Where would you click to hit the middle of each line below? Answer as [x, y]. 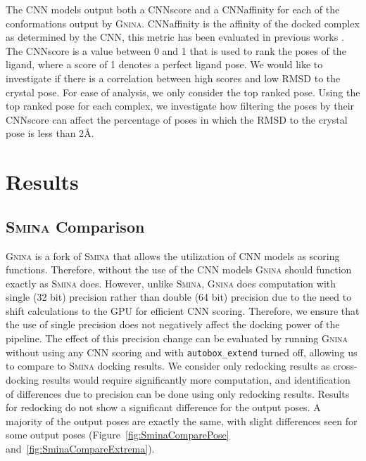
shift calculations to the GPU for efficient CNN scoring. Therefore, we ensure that [183, 310]
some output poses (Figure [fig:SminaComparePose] [118, 435]
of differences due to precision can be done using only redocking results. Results [178, 393]
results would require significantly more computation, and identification [196, 379]
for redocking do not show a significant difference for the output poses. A [163, 407]
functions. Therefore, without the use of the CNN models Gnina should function [179, 270]
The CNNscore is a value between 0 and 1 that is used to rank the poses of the [176, 50]
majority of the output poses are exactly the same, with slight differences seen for [182, 421]
